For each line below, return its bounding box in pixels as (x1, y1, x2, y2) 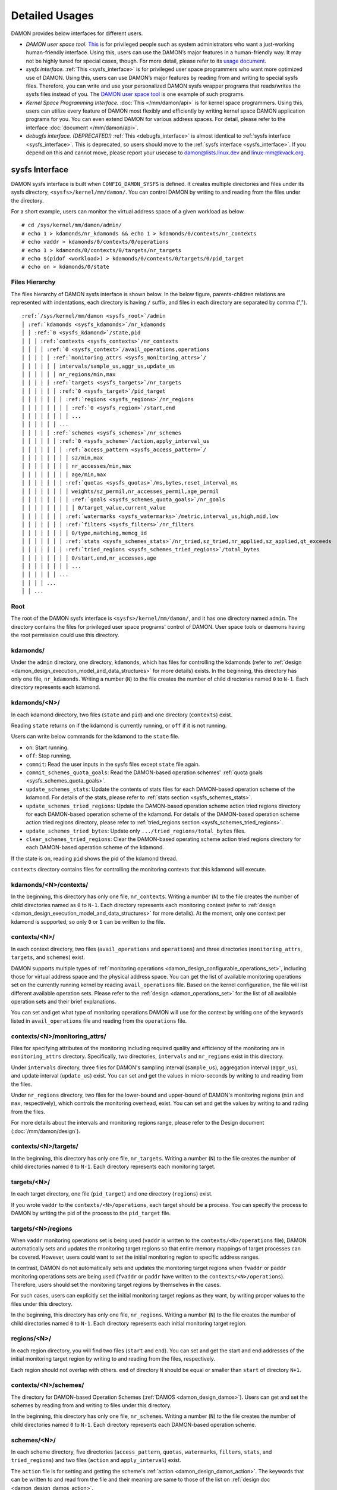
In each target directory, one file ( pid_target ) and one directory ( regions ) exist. (11, 1190, 213, 1197)
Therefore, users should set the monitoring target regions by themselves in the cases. (11, 1281, 221, 1289)
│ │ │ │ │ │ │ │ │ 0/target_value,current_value (21, 504, 166, 511)
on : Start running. (26, 744, 69, 751)
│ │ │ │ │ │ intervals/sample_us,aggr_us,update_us (21, 362, 175, 370)
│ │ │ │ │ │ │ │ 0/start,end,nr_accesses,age (21, 554, 157, 561)
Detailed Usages (11, 9, 95, 22)
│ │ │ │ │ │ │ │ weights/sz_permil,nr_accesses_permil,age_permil (21, 488, 219, 495)
